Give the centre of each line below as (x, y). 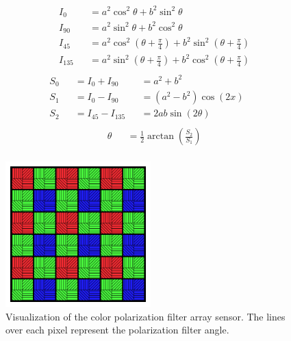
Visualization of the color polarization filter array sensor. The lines (145, 316)
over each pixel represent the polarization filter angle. (117, 330)
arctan (161, 137)
